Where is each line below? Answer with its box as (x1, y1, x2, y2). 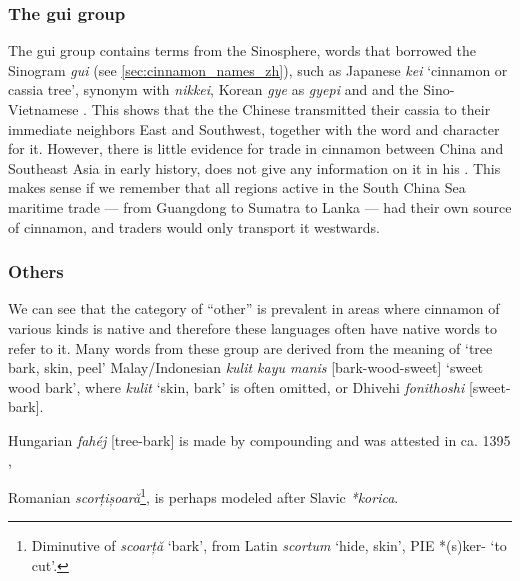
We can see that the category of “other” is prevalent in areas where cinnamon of (8, 298, 500, 319)
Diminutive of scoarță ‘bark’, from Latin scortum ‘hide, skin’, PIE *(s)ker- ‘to (31, 535, 507, 556)
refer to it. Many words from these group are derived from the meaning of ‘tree (8, 337, 493, 358)
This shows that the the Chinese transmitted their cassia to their (91, 99, 491, 119)
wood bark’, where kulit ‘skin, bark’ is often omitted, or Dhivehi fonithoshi (8, 376, 465, 397)
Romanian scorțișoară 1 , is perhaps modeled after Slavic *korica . (8, 484, 399, 507)
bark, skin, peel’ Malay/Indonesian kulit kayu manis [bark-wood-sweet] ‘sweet (8, 357, 484, 378)
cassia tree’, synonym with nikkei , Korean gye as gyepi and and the (8, 79, 419, 100)
